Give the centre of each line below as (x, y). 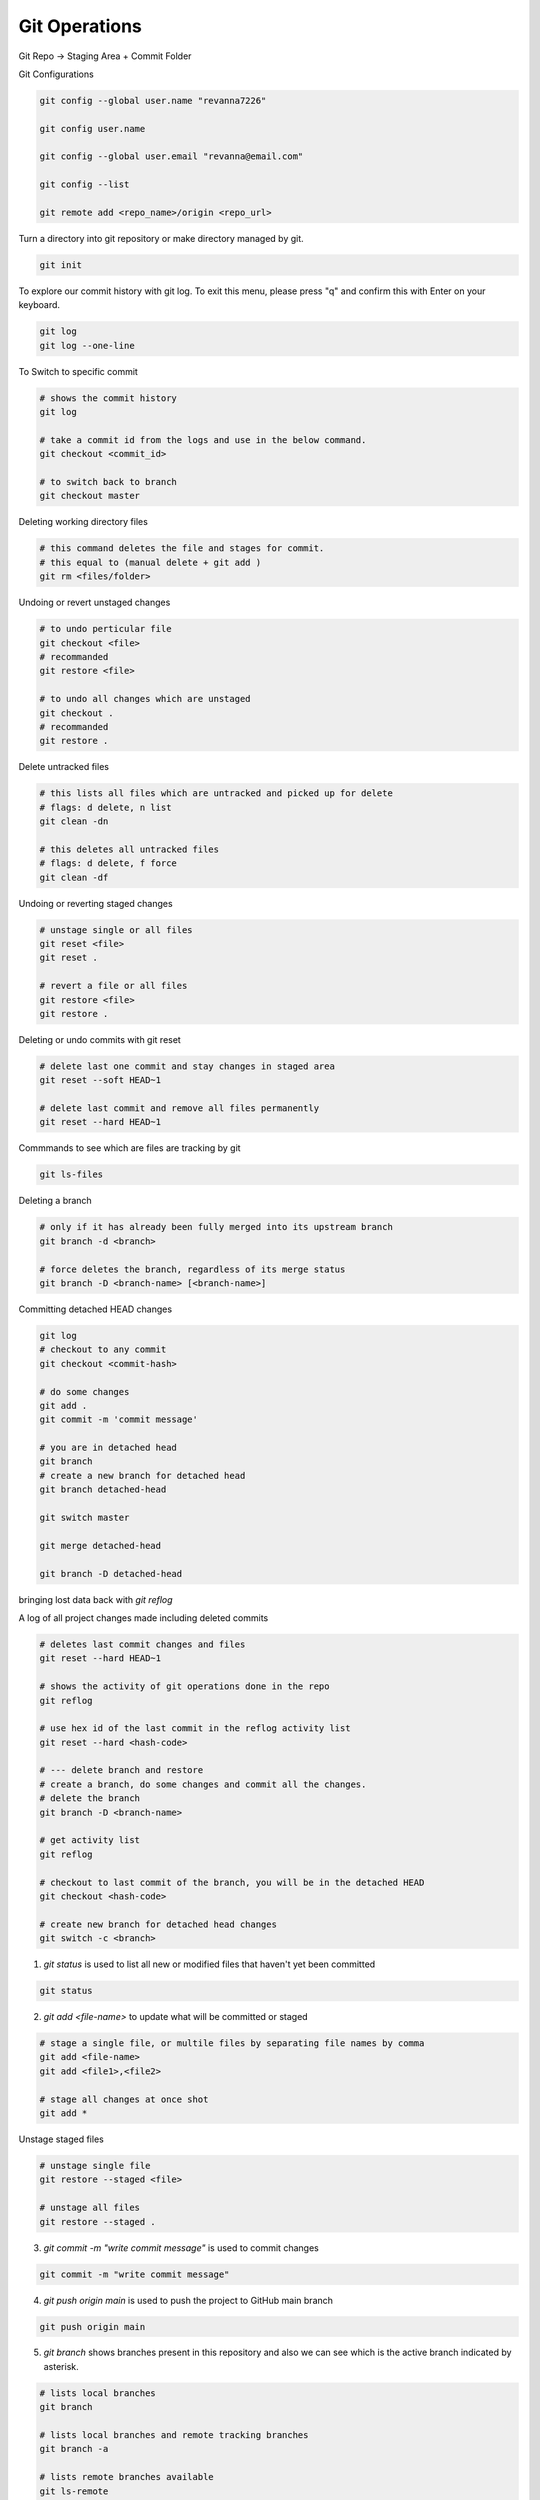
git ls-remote (74, 2491)
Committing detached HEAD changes (95, 1309)
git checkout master (89, 496)
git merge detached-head (100, 1545)
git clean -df (74, 877)
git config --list (84, 184)
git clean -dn (74, 821)
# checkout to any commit (103, 1349)
